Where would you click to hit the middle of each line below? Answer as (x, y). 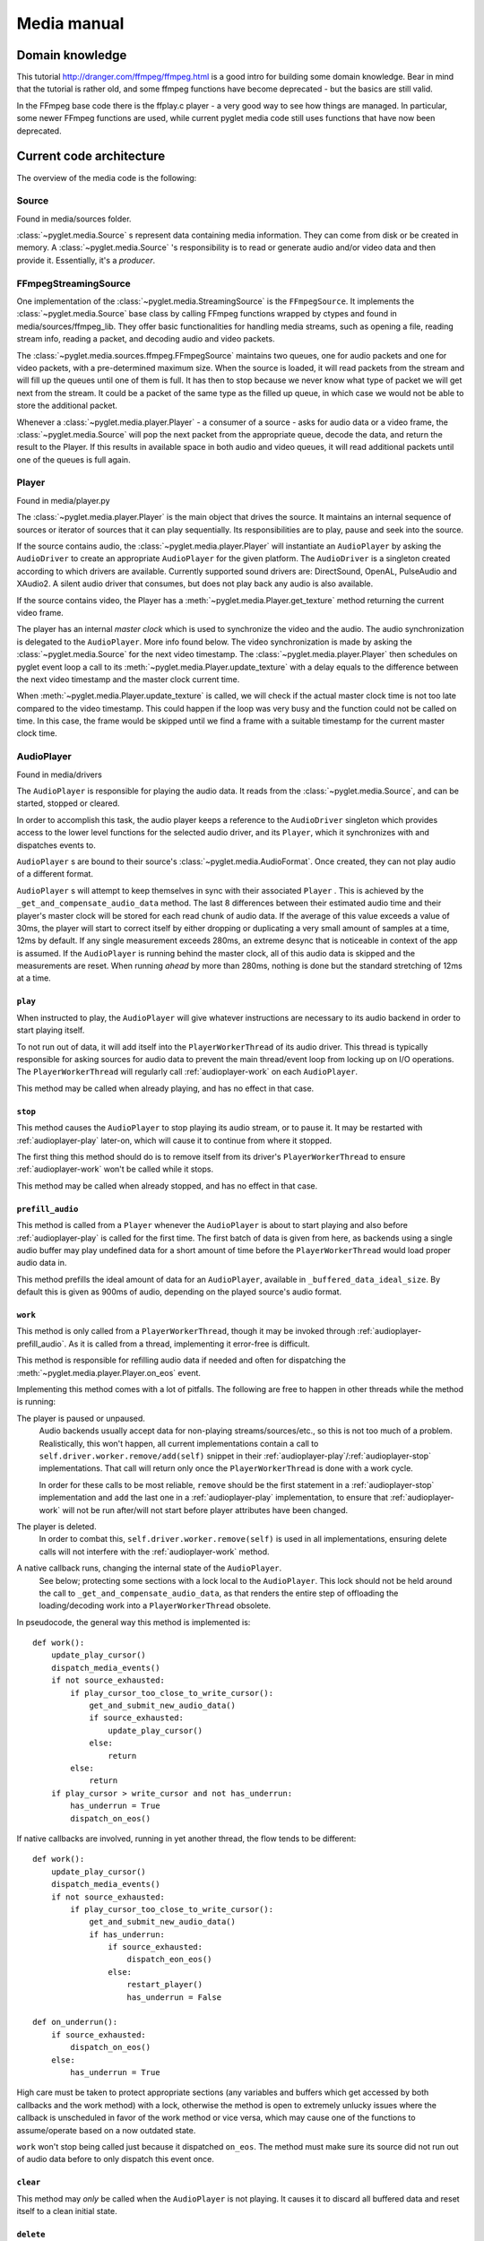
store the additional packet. (67, 406)
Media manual (70, 23)
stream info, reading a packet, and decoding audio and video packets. (146, 339)
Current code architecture (91, 156)
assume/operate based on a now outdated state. (106, 2130)
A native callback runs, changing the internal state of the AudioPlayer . (149, 1568)
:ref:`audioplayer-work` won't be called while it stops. (115, 1169)
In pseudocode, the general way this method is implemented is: (134, 1622)
